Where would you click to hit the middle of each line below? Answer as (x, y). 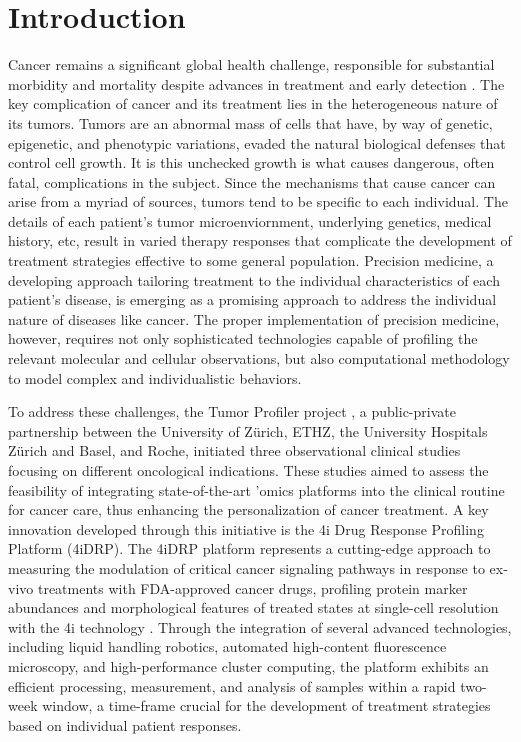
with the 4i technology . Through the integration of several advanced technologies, (260, 626)
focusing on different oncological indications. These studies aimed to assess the (248, 470)
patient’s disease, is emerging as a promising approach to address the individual (252, 299)
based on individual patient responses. (125, 724)
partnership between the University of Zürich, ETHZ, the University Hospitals (248, 430)
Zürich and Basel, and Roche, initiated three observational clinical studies (234, 450)
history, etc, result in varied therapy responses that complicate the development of (260, 240)
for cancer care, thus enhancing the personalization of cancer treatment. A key (248, 509)
